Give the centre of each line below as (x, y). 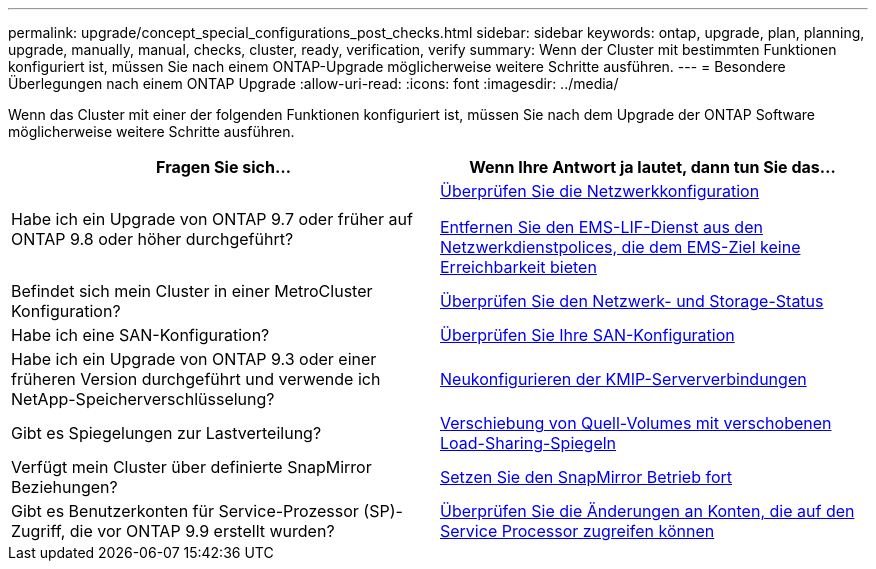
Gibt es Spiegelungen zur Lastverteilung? (166, 433)
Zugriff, (38, 531)
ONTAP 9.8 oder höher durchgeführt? (152, 239)
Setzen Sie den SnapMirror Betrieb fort (586, 477)
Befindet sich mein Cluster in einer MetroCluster (192, 291)
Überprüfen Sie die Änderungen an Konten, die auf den (647, 511)
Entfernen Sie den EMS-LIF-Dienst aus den (601, 227)
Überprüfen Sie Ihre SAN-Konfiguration (587, 335)
